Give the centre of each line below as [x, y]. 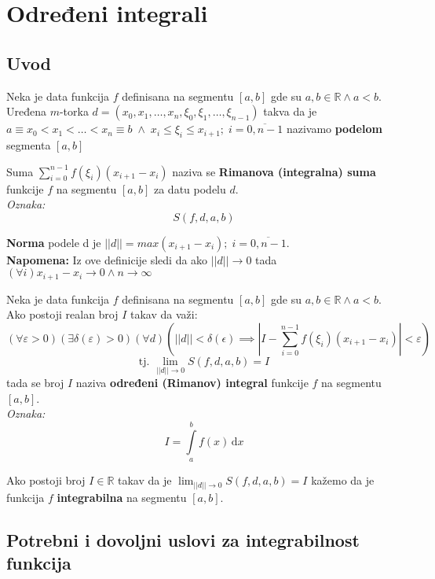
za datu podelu [190, 188]
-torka [74, 111]
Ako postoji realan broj [62, 314]
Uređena [26, 111]
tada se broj [35, 383]
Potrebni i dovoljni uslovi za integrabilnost [183, 539]
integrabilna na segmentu [122, 497]
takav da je [145, 480]
